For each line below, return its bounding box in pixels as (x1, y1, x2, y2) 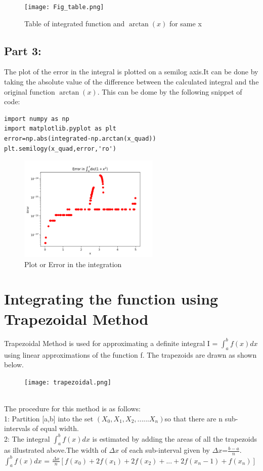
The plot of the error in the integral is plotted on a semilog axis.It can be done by (4, 66, 258, 77)
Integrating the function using (4, 288, 218, 309)
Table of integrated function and (24, 18, 125, 28)
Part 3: (4, 42, 41, 58)
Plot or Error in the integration (24, 259, 122, 269)
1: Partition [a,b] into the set (4, 413, 94, 423)
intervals (4, 423, 30, 434)
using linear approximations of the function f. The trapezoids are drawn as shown (4, 349, 257, 360)
